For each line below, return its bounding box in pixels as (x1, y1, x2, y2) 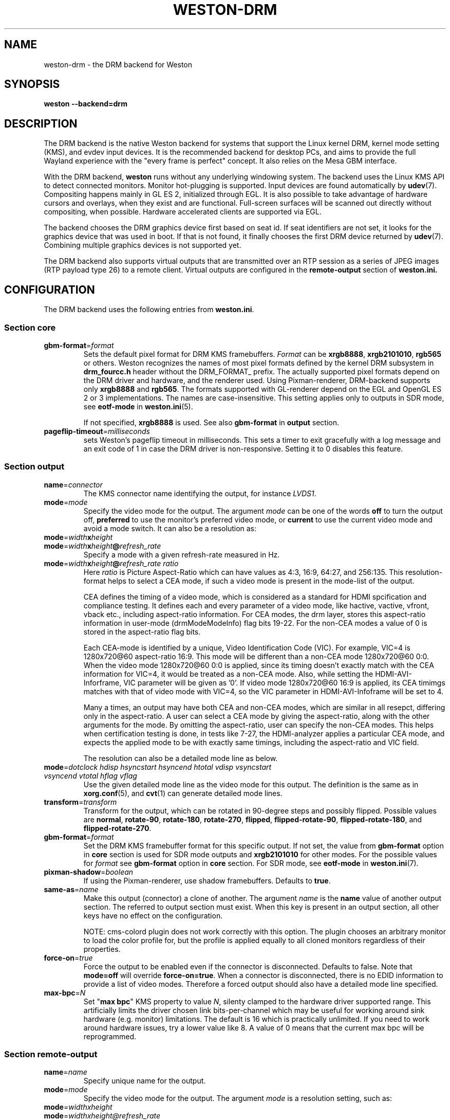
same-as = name (44, 884, 99, 894)
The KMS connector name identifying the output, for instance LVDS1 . (83, 489, 316, 498)
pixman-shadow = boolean (44, 867, 134, 876)
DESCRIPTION (4, 117, 78, 130)
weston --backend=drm (44, 99, 127, 109)
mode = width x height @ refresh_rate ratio (44, 558, 179, 568)
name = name (44, 1068, 87, 1077)
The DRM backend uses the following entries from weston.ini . (44, 305, 254, 314)
